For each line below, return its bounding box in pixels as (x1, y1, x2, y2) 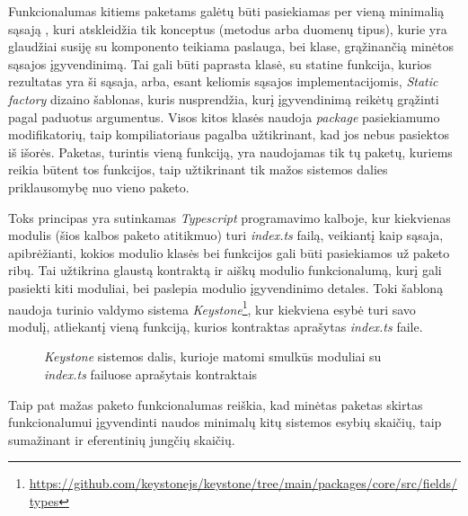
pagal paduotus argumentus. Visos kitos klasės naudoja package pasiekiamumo (8, 107, 440, 126)
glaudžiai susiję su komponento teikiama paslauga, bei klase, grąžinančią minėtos (8, 37, 454, 56)
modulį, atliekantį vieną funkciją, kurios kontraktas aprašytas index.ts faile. (8, 316, 423, 335)
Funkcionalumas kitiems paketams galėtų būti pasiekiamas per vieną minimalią (8, 2, 445, 20)
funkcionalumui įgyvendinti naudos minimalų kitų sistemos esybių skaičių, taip (8, 413, 442, 431)
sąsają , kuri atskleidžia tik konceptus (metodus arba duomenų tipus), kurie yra (8, 19, 447, 38)
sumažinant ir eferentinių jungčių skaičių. (8, 430, 235, 449)
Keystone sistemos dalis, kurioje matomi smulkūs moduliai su (44, 347, 382, 366)
